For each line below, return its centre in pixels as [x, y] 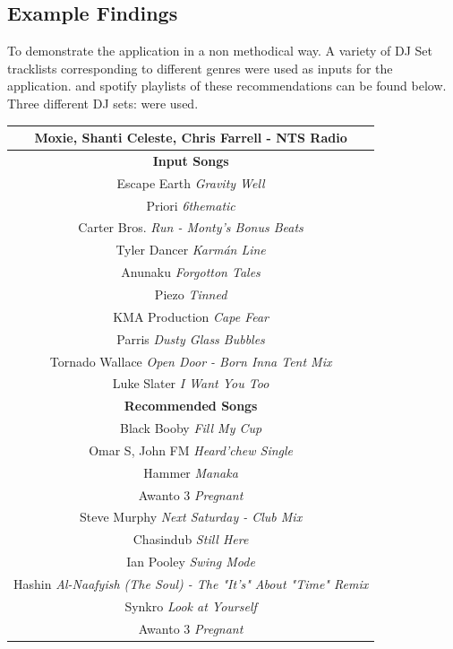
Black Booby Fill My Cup [191, 428]
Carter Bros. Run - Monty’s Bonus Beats [191, 227]
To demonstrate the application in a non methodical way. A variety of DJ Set [220, 51]
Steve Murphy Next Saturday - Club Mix [191, 517]
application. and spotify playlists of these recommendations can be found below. [227, 86]
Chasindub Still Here [191, 539]
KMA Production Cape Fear [191, 316]
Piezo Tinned [191, 294]
